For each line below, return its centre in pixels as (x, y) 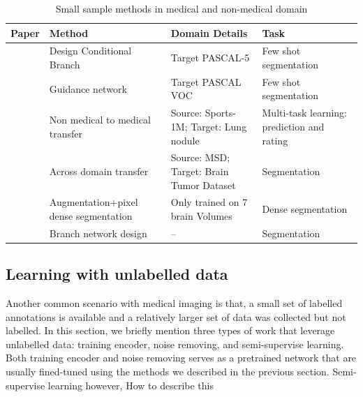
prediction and (293, 126)
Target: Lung (219, 126)
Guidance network (88, 88)
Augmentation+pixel (94, 202)
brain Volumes (201, 215)
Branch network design (98, 233)
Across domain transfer (99, 171)
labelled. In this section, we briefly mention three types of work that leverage (170, 330)
